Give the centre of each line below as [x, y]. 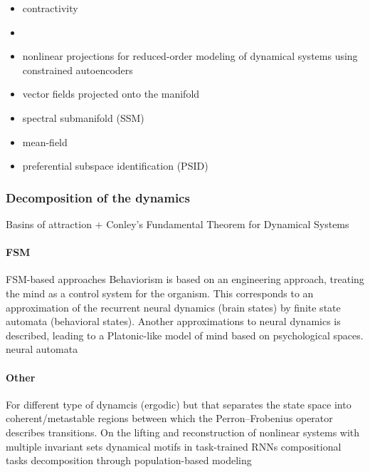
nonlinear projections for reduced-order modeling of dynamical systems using [190, 56]
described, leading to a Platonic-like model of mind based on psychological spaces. [185, 335]
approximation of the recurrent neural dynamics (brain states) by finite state [173, 307]
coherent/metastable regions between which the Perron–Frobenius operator [169, 418]
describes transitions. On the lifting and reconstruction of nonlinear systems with [183, 432]
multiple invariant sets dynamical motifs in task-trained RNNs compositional [174, 446]
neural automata [42, 349]
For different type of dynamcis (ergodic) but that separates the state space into [179, 404]
